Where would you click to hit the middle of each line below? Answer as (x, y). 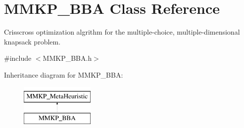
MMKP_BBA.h (67, 58)
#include (18, 58)
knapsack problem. (32, 41)
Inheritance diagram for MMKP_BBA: (64, 74)
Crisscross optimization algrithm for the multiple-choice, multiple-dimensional (122, 32)
